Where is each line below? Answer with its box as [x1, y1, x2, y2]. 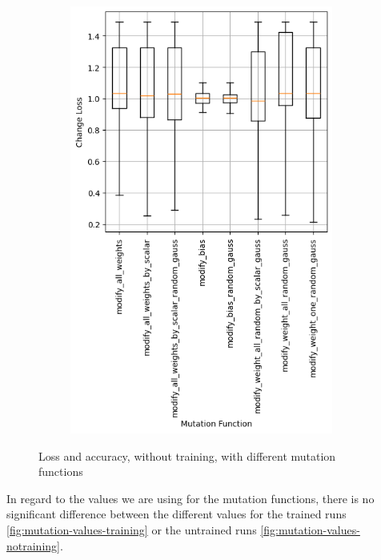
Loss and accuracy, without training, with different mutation [38, 447, 336, 464]
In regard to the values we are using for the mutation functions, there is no [6, 489, 375, 506]
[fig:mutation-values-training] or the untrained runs [6, 521, 257, 538]
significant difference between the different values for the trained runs [6, 506, 347, 522]
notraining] [6, 537, 60, 554]
